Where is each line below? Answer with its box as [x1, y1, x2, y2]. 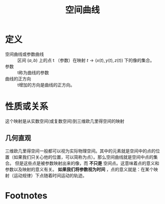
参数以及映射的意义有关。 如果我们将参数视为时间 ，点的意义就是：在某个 [5, 166, 154, 172]
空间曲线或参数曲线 [5, 51, 44, 57]
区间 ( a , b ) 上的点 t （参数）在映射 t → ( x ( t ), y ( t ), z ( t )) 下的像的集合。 [17, 57, 155, 63]
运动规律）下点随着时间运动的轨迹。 [13, 173, 87, 178]
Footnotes [5, 190, 48, 201]
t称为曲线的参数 [17, 69, 49, 75]
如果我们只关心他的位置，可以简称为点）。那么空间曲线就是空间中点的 [13, 154, 154, 160]
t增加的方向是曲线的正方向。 [17, 82, 75, 87]
